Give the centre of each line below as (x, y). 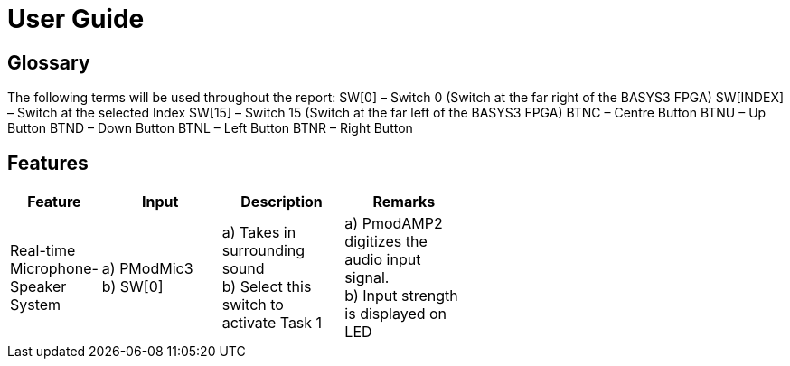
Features (48, 163)
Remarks (404, 202)
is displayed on (396, 314)
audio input (383, 260)
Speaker (38, 287)
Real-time (43, 251)
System (36, 305)
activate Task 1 (272, 323)
